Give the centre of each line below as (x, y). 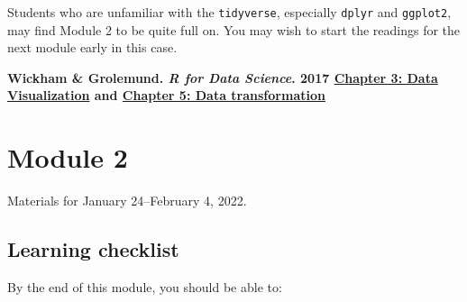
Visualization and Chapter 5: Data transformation (166, 95)
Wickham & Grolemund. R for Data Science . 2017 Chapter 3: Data (223, 77)
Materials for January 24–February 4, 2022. (127, 201)
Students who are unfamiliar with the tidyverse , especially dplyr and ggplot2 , (229, 12)
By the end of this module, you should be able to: (145, 286)
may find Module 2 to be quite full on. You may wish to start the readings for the (234, 29)
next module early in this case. (92, 47)
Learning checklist (93, 249)
